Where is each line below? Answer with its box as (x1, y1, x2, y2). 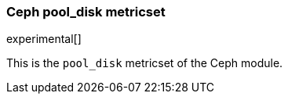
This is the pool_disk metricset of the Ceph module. (6, 56, 283, 70)
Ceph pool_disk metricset (6, 4, 166, 20)
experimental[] (6, 32, 82, 46)
